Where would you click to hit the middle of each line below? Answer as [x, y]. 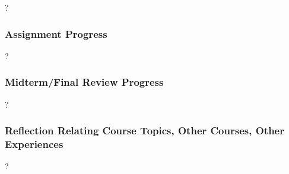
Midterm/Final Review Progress [84, 82]
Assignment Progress [56, 33]
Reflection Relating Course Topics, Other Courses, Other [144, 130]
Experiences [34, 144]
